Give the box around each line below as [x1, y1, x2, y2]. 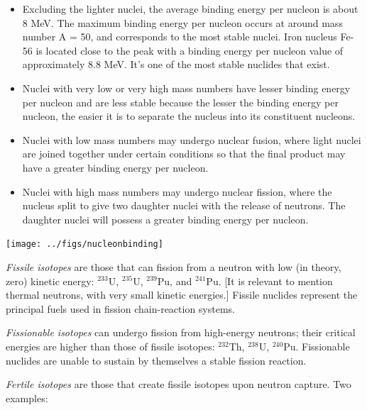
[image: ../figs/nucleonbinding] [6, 239, 163, 250]
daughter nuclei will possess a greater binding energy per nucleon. [22, 211, 309, 226]
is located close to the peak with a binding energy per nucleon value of [35, 43, 344, 57]
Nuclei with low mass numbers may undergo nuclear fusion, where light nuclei [22, 132, 361, 147]
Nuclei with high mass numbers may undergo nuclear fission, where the [22, 184, 332, 199]
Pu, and [157, 273, 192, 288]
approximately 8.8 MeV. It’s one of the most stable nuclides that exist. [22, 57, 330, 72]
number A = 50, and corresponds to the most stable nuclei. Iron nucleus [22, 29, 337, 44]
